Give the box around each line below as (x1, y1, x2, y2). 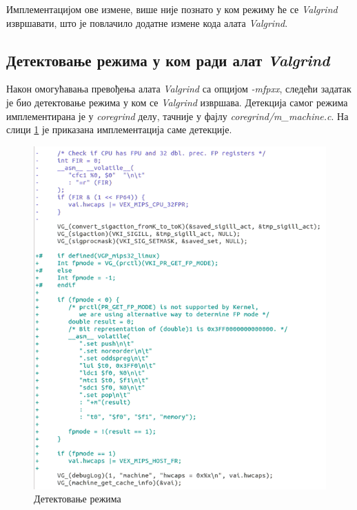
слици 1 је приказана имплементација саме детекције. (6, 122, 232, 137)
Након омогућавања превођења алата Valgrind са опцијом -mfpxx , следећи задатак (6, 81, 351, 96)
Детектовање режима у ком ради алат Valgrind (6, 49, 330, 70)
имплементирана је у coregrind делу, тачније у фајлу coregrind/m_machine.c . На (6, 108, 349, 123)
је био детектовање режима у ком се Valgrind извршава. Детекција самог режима (6, 95, 348, 109)
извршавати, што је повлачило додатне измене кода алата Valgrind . (6, 15, 288, 30)
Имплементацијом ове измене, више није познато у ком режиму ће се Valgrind (6, 2, 338, 16)
